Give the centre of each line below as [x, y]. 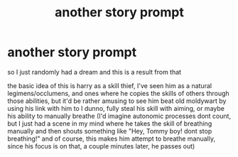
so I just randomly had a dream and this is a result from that [94, 72]
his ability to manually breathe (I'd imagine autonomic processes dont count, [119, 116]
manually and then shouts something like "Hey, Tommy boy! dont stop [110, 131]
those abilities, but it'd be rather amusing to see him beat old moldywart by [117, 101]
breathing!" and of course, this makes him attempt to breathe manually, [111, 139]
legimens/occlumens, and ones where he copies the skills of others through [118, 93]
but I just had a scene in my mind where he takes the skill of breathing [110, 123]
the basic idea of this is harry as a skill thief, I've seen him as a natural [109, 85]
